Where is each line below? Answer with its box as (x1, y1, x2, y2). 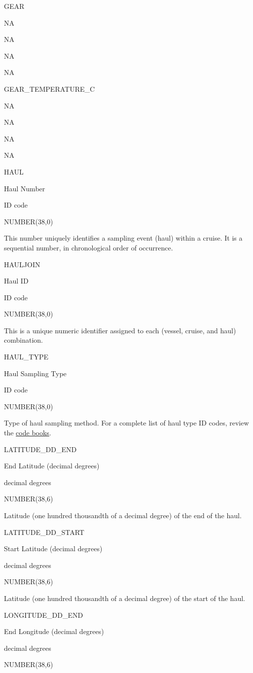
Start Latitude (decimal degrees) (4, 543, 103, 554)
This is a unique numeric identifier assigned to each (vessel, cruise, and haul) (4, 325, 236, 335)
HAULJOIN (4, 259, 40, 269)
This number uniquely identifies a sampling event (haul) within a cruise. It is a (4, 233, 243, 243)
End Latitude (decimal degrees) (4, 460, 100, 471)
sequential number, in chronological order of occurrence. (4, 242, 173, 252)
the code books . (4, 427, 51, 438)
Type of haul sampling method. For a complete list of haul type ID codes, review (4, 418, 249, 428)
